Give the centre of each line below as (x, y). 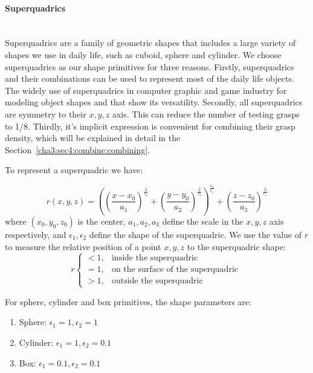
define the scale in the (203, 221)
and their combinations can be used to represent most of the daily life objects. (150, 78)
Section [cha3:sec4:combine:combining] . (78, 149)
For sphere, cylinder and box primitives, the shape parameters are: (128, 301)
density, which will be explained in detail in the (93, 138)
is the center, (102, 221)
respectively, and (36, 234)
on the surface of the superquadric (175, 270)
